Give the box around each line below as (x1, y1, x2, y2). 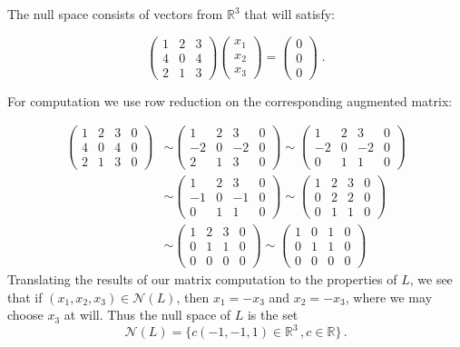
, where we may (345, 287, 433, 306)
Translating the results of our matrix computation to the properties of (7, 269, 397, 288)
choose (7, 305, 44, 324)
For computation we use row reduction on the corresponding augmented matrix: (7, 91, 453, 110)
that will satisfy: (244, 5, 335, 23)
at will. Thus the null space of (64, 305, 231, 324)
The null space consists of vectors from (7, 5, 223, 23)
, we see (409, 269, 453, 288)
